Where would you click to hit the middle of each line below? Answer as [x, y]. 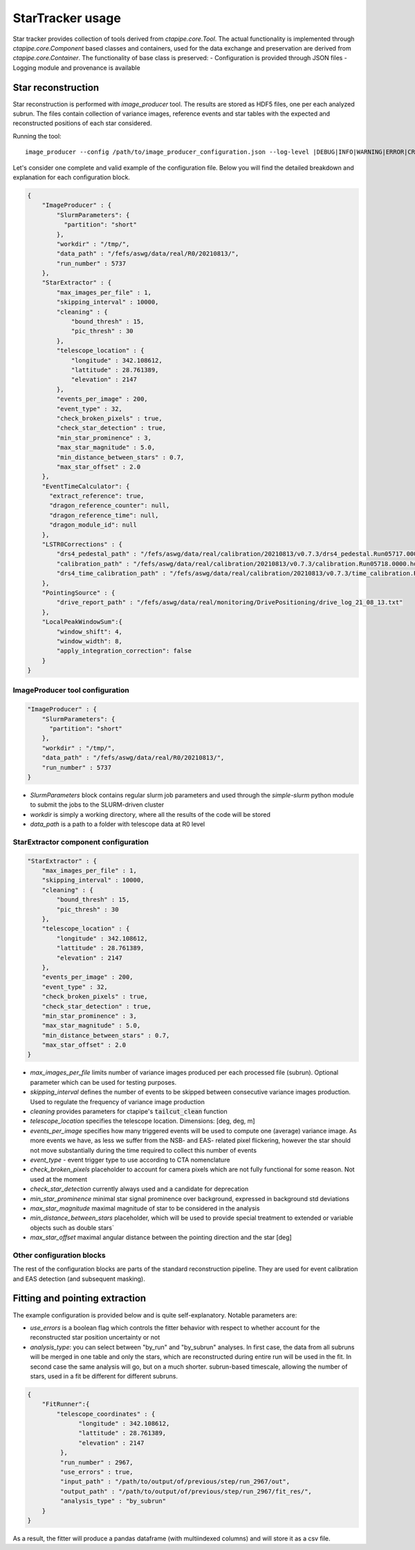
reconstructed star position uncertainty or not [95, 1337]
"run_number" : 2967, [97, 1462]
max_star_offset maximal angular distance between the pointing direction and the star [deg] [161, 1237]
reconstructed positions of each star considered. [82, 123]
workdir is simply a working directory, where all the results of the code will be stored [150, 814]
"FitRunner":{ [66, 1404]
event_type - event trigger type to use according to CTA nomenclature [130, 1160]
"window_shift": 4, [89, 631]
